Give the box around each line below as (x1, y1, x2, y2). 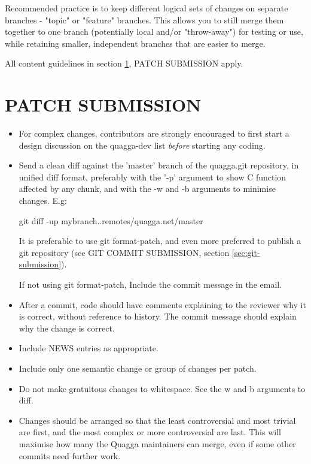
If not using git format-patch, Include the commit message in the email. (19, 278, 282, 291)
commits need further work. (19, 449, 121, 462)
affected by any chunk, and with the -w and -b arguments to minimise (19, 182, 276, 195)
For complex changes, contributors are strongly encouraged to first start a (19, 127, 289, 140)
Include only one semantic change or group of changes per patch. (19, 362, 257, 374)
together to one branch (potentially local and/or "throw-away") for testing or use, (5, 25, 303, 38)
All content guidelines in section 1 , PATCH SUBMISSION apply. (5, 57, 243, 70)
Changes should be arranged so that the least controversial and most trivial (19, 414, 296, 426)
